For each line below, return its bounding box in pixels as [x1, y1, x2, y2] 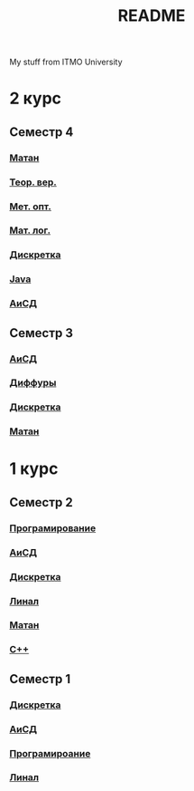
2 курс [9, 88, 61, 109]
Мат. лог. [9, 224, 51, 236]
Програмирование [9, 522, 97, 535]
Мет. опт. [9, 200, 51, 213]
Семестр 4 [9, 124, 74, 140]
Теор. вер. [9, 176, 57, 188]
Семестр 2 [9, 495, 74, 510]
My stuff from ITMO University [9, 56, 124, 68]
